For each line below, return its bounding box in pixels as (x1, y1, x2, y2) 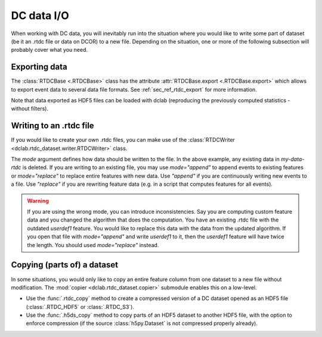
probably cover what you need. (11, 46, 88, 54)
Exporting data (11, 62, 68, 72)
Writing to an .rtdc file (11, 121, 95, 131)
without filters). (11, 105, 49, 113)
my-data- (280, 155, 305, 163)
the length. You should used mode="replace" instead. (27, 241, 159, 248)
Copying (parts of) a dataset (11, 260, 119, 270)
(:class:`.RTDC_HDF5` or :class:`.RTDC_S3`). (26, 303, 134, 310)
